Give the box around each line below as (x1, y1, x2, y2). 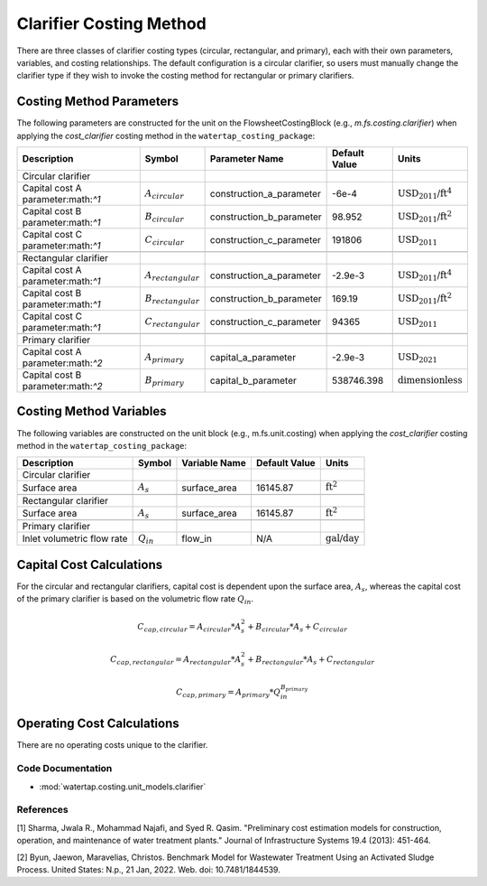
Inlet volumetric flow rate (22, 533, 128, 546)
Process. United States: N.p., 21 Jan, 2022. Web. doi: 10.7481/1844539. (16, 863, 281, 875)
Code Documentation (16, 762, 113, 775)
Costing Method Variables (16, 404, 167, 419)
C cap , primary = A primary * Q (176, 687, 281, 699)
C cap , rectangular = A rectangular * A (109, 654, 242, 667)
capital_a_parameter (209, 351, 297, 364)
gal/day (325, 533, 360, 545)
